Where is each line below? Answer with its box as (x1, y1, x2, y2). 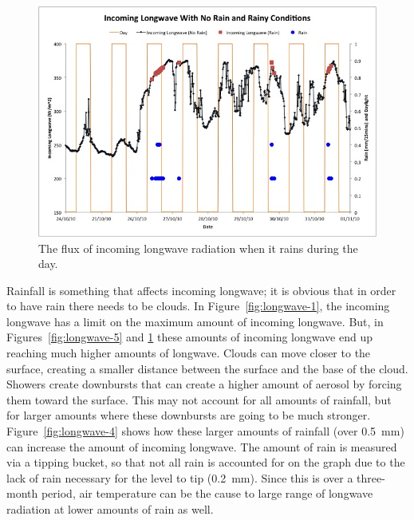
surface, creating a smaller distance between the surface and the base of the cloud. (6, 360, 408, 376)
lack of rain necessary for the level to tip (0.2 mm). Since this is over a (6, 469, 353, 486)
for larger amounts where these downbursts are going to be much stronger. (6, 407, 371, 423)
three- (357, 469, 385, 486)
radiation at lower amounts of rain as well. (6, 501, 214, 517)
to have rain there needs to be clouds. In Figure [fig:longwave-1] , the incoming (6, 297, 390, 314)
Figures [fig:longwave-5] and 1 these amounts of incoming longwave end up (6, 329, 373, 345)
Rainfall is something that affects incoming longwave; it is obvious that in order (6, 282, 396, 298)
